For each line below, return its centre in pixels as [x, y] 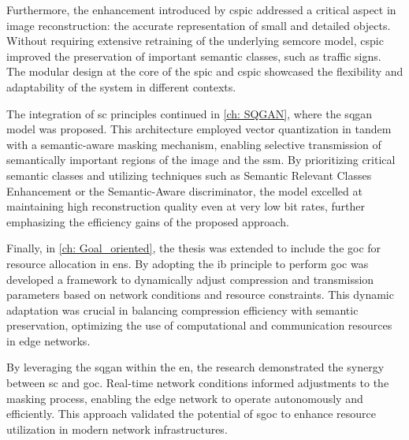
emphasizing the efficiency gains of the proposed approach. [148, 221]
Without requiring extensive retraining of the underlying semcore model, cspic [195, 41]
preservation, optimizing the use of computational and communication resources [199, 325]
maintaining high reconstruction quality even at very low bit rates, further [186, 206]
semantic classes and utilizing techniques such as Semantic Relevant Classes [189, 175]
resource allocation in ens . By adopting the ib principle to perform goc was [188, 263]
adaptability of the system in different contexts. [121, 86]
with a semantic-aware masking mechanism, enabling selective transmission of [194, 144]
